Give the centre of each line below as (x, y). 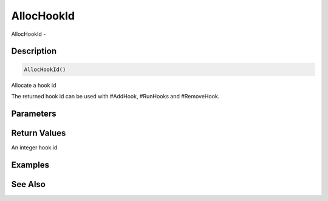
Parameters (34, 113)
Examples (30, 165)
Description (34, 51)
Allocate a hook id (34, 85)
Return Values (39, 133)
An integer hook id (34, 147)
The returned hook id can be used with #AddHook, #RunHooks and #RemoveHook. (115, 96)
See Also (28, 184)
